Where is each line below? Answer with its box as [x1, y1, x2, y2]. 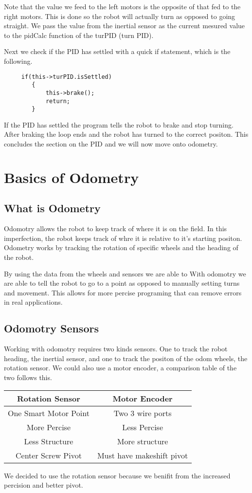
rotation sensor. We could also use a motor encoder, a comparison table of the [4, 363, 237, 373]
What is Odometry [4, 201, 101, 216]
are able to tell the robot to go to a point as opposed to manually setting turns [4, 278, 240, 288]
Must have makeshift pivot [97, 449, 188, 461]
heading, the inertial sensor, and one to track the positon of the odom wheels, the [4, 353, 248, 363]
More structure [117, 435, 168, 447]
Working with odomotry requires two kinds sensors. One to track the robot [4, 344, 228, 354]
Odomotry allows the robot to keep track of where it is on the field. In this [4, 223, 227, 234]
